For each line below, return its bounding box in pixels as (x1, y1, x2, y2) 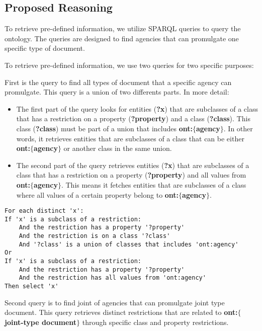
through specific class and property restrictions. (82, 316, 229, 327)
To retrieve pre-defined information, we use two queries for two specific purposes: (5, 59, 254, 70)
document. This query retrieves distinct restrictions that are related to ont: (5, 307, 238, 317)
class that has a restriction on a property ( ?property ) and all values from (16, 170, 246, 180)
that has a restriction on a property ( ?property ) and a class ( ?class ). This (16, 113, 250, 124)
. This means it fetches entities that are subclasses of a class (61, 179, 246, 190)
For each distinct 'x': (5, 207, 84, 215)
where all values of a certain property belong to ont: (16, 189, 179, 200)
